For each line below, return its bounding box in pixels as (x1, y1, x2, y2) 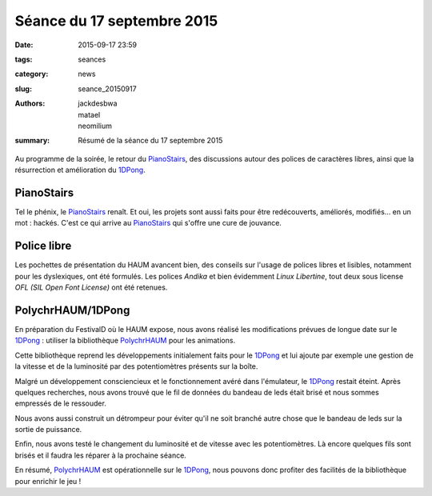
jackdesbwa (78, 98, 118, 108)
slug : (14, 84, 32, 94)
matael (78, 110, 101, 119)
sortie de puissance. (14, 425, 82, 434)
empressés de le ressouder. (14, 398, 107, 408)
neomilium (78, 121, 112, 130)
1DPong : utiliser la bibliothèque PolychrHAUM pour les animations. (14, 336, 236, 346)
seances (78, 54, 106, 64)
